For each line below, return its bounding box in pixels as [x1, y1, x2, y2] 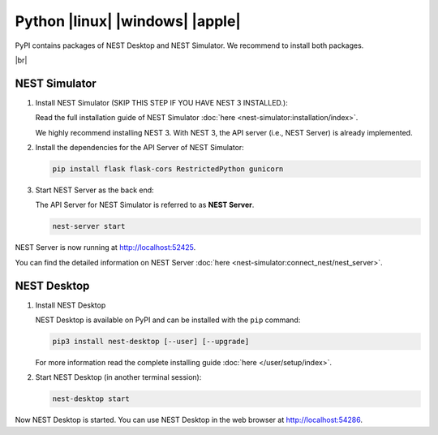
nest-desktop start [52, 394, 130, 403]
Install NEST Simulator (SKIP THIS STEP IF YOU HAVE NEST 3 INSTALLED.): [35, 97, 288, 107]
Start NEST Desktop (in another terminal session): [35, 373, 202, 382]
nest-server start [52, 222, 126, 231]
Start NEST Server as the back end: [35, 185, 154, 195]
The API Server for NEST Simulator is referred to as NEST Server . [35, 200, 255, 210]
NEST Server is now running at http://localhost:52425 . [15, 243, 196, 252]
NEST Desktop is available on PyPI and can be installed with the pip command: [35, 315, 301, 325]
